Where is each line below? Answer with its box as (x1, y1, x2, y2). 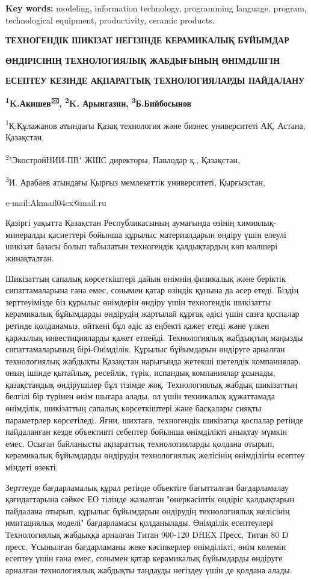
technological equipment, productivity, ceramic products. (5, 13, 215, 26)
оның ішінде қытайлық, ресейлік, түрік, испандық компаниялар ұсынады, (5, 366, 276, 379)
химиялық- (237, 216, 277, 229)
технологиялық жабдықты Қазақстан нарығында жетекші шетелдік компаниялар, (5, 354, 301, 367)
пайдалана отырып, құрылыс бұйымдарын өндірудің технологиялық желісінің (5, 504, 290, 517)
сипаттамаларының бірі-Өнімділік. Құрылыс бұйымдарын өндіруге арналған (5, 343, 285, 355)
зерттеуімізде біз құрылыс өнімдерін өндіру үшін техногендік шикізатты (5, 295, 271, 308)
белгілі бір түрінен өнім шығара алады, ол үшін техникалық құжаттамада (5, 390, 275, 402)
